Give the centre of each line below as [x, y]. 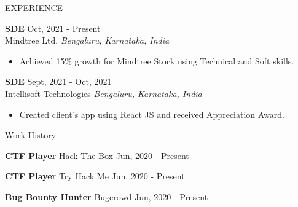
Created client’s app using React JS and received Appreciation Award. [152, 114]
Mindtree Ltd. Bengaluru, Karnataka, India [87, 40]
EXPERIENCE [34, 7]
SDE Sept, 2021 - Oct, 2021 [58, 81]
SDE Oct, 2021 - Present [53, 28]
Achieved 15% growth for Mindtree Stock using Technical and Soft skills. [157, 61]
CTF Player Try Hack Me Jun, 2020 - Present [95, 176]
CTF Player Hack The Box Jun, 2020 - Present [97, 155]
